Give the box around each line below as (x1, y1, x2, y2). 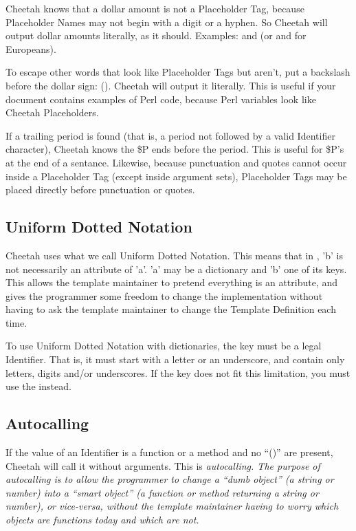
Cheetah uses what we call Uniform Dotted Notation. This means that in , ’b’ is (5, 248, 343, 262)
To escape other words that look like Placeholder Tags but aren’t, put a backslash (5, 65, 351, 79)
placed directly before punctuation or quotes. (5, 182, 195, 197)
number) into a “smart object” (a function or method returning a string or (5, 485, 319, 499)
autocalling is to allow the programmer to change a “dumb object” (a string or (5, 472, 334, 486)
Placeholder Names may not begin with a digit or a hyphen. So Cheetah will (5, 14, 328, 29)
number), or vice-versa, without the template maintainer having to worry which (5, 499, 339, 513)
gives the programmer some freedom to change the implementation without (5, 288, 323, 303)
